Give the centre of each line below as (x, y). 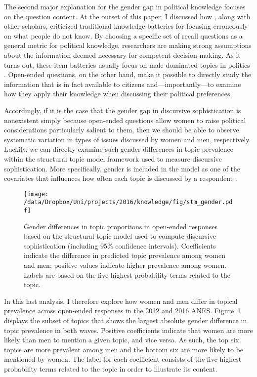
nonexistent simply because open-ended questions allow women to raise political (125, 120)
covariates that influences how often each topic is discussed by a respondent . (121, 178)
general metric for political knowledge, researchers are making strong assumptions (128, 45)
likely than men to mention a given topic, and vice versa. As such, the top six (122, 340)
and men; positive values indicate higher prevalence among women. (125, 265)
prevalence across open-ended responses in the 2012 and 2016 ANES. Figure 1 (123, 311)
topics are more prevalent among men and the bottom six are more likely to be (124, 349)
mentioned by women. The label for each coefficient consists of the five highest (123, 359)
